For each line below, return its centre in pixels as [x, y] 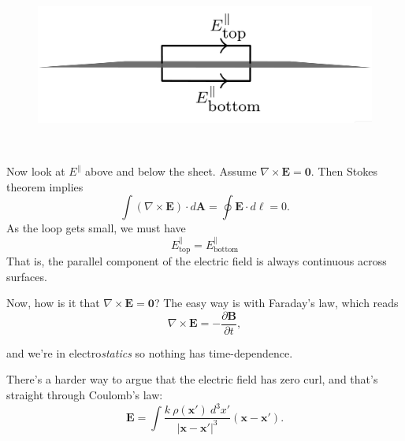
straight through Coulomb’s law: [85, 395]
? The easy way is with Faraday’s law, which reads [276, 303]
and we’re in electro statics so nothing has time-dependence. [150, 352]
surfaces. [27, 276]
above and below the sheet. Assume [171, 171]
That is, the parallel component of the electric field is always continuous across [197, 261]
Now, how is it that [53, 303]
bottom [226, 250]
